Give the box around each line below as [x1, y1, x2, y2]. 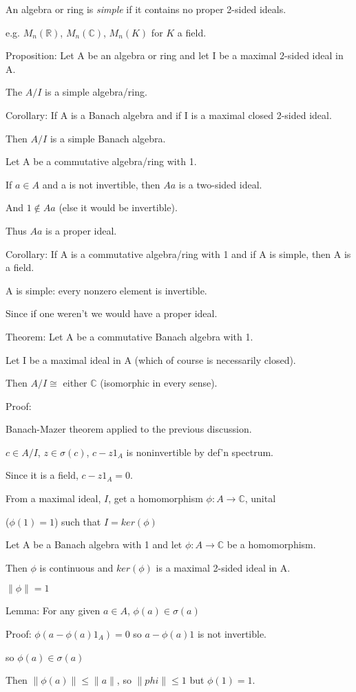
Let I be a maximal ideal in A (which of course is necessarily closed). [6, 352, 296, 367]
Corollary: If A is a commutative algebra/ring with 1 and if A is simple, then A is [6, 246, 351, 261]
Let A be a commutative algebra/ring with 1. [6, 154, 197, 169]
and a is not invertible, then [42, 177, 160, 191]
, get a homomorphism [108, 491, 203, 506]
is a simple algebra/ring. [45, 85, 147, 99]
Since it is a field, [6, 468, 78, 482]
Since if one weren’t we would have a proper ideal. [6, 306, 218, 321]
